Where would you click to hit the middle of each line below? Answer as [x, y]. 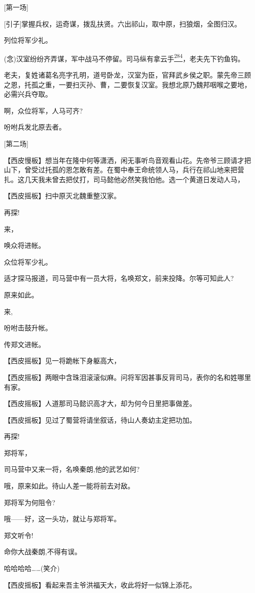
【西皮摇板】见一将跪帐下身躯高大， [62, 361]
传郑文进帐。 [25, 344]
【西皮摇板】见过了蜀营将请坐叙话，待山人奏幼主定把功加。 [100, 419]
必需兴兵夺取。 [28, 94]
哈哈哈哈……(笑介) [32, 568]
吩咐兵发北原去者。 [35, 127]
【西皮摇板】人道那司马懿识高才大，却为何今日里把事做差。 [100, 403]
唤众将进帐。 [25, 245]
